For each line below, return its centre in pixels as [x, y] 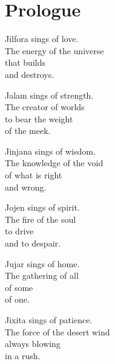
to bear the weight [39, 118]
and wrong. [26, 187]
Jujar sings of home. [42, 263]
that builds [25, 62]
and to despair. [33, 243]
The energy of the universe [54, 50]
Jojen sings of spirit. [42, 207]
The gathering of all [42, 275]
